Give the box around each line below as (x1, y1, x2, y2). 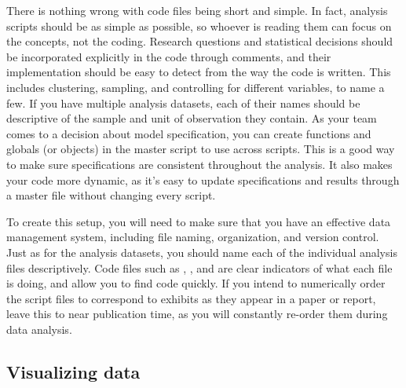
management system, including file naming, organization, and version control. (6, 229, 379, 245)
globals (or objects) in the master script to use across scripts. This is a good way (6, 141, 395, 157)
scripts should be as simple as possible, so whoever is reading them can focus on (6, 17, 392, 34)
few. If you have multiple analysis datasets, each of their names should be (6, 94, 360, 111)
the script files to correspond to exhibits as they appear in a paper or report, (6, 290, 376, 306)
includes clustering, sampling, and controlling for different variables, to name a (6, 79, 385, 95)
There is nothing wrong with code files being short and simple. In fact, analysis (6, 2, 388, 18)
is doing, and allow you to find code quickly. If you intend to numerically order (6, 275, 386, 291)
